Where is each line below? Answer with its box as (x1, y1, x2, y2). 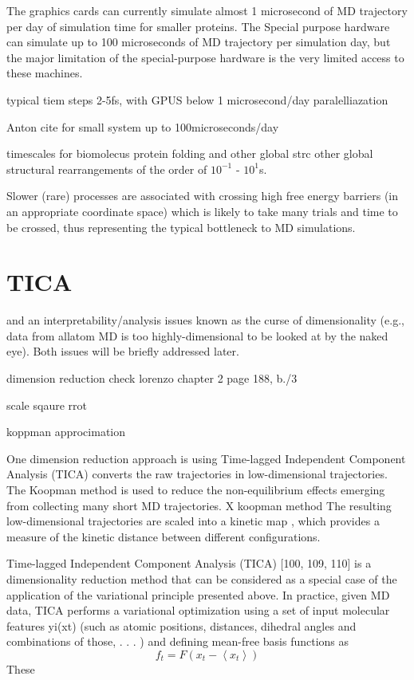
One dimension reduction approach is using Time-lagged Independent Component (6, 450, 406, 466)
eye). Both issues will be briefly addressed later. (6, 343, 239, 360)
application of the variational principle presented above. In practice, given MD (6, 586, 390, 603)
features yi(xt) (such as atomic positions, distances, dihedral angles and (6, 617, 357, 634)
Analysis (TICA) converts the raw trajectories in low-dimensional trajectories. (6, 466, 388, 482)
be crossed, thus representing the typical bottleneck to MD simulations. (6, 218, 356, 235)
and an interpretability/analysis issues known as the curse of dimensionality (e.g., (6, 312, 404, 328)
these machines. (6, 65, 83, 81)
